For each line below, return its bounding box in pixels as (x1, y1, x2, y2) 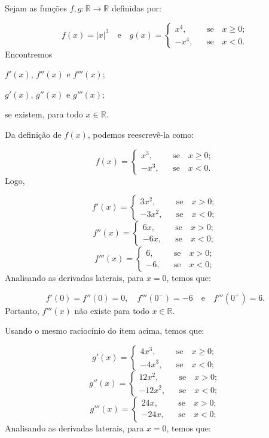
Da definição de (5, 128, 62, 140)
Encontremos (5, 47, 53, 60)
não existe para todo (74, 304, 149, 316)
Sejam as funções (5, 2, 67, 14)
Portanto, (5, 304, 39, 316)
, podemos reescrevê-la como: (87, 128, 194, 140)
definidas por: (111, 2, 161, 14)
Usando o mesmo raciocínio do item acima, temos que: (5, 324, 204, 337)
